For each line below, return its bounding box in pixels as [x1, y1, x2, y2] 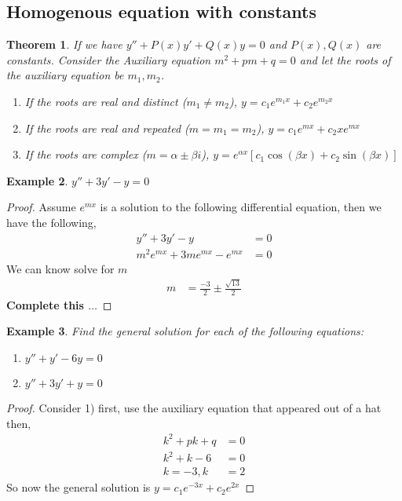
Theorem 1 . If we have [6, 36, 122, 53]
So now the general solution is [6, 479, 151, 496]
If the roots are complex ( [24, 146, 147, 163]
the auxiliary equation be [6, 67, 124, 83]
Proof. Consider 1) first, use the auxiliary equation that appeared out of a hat [6, 400, 382, 416]
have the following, [6, 214, 97, 230]
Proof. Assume [6, 199, 76, 215]
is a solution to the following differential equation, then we [100, 199, 382, 215]
